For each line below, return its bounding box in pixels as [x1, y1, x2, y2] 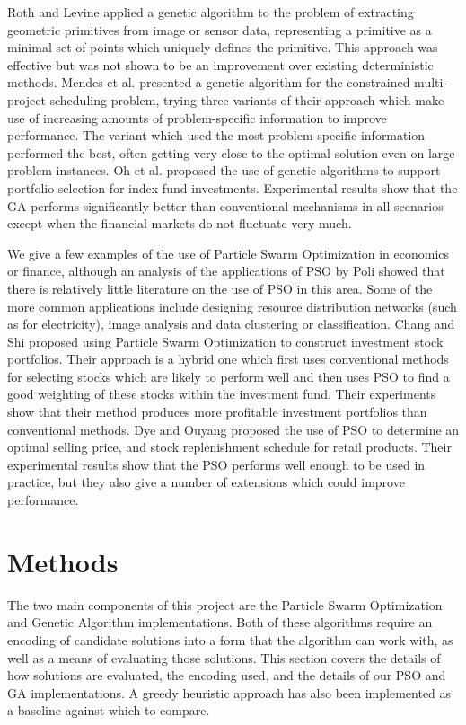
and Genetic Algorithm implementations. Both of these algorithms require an [7, 613, 433, 632]
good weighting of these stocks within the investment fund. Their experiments [7, 385, 436, 403]
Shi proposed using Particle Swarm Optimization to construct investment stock [7, 332, 444, 350]
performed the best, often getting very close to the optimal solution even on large [7, 143, 455, 162]
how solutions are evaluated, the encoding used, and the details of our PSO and [7, 666, 446, 685]
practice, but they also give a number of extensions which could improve [7, 473, 405, 491]
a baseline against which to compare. [7, 701, 210, 720]
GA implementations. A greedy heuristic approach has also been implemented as [7, 683, 452, 702]
